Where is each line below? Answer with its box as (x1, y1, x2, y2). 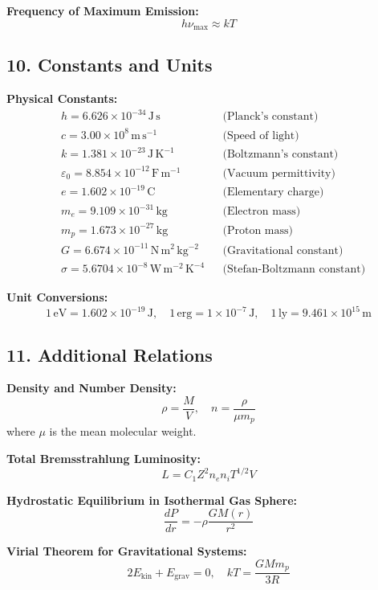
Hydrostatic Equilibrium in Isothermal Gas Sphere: (6, 491, 298, 508)
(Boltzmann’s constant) (222, 149, 339, 161)
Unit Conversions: (6, 289, 108, 305)
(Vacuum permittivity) (222, 167, 335, 179)
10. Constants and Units (6, 52, 213, 77)
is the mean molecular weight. (49, 423, 197, 440)
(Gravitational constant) (222, 244, 343, 256)
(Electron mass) (222, 206, 301, 218)
